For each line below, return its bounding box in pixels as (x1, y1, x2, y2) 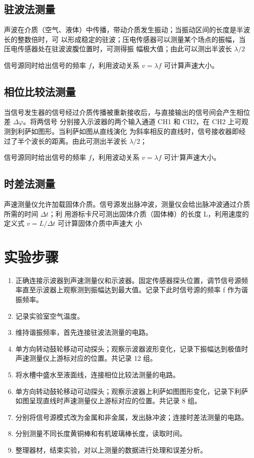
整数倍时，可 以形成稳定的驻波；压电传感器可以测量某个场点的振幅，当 (17, 34, 246, 44)
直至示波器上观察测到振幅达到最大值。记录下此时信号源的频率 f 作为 (22, 284, 241, 295)
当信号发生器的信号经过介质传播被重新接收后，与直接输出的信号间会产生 (4, 107, 236, 117)
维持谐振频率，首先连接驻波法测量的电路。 (15, 327, 152, 337)
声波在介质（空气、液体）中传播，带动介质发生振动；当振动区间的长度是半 (4, 24, 243, 35)
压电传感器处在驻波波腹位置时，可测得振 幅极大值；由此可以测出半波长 (4, 44, 232, 54)
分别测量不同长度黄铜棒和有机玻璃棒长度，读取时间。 (15, 428, 187, 438)
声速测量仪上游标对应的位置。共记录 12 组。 (15, 353, 157, 363)
